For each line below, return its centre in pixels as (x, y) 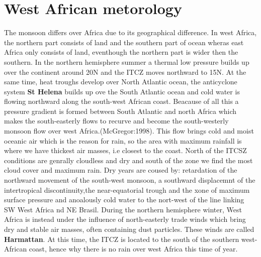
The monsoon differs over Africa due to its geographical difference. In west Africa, (130, 32)
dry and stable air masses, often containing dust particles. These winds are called (129, 229)
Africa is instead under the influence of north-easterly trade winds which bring (125, 219)
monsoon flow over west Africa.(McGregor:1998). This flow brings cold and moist (129, 131)
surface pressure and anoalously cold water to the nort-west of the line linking (124, 200)
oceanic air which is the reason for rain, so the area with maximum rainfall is (123, 140)
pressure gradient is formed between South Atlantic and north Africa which (120, 111)
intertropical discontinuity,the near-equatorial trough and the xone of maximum (127, 189)
